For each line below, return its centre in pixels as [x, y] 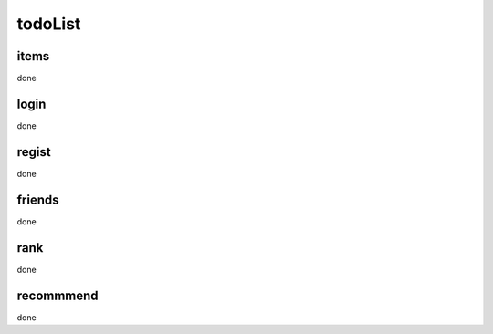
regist [34, 152]
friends [38, 199]
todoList [49, 24]
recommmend [58, 295]
